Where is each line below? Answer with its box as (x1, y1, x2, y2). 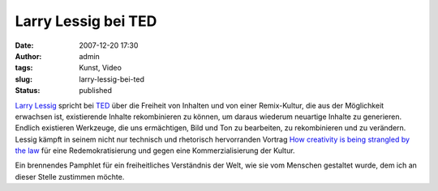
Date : (15, 40, 34, 50)
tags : (15, 63, 33, 73)
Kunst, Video (79, 63, 122, 73)
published (79, 86, 113, 95)
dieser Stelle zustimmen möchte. (15, 172, 125, 181)
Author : (15, 51, 42, 61)
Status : (15, 86, 41, 95)
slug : (15, 74, 32, 84)
